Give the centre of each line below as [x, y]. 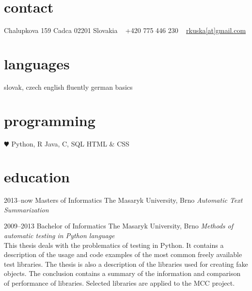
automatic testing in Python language [59, 235]
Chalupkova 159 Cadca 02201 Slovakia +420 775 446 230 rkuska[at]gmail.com [125, 30]
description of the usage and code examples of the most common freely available [123, 254]
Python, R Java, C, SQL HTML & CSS [70, 143]
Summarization [26, 209]
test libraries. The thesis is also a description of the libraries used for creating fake [126, 264]
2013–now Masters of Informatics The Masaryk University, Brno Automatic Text [123, 200]
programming [50, 120]
